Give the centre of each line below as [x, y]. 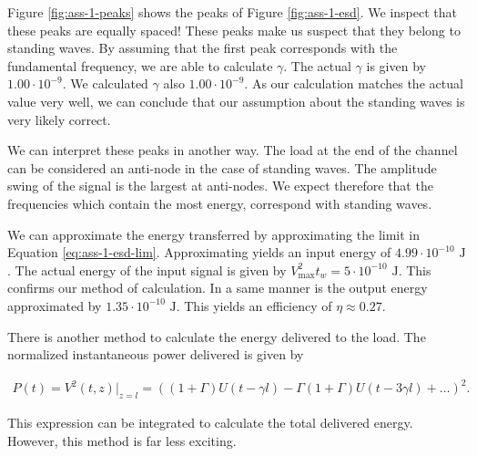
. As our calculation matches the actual [354, 83]
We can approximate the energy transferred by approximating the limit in [214, 234]
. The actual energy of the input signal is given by [147, 269]
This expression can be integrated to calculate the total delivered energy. [210, 423]
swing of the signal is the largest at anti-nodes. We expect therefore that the [220, 186]
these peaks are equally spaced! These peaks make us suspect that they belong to [234, 30]
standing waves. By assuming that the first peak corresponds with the [203, 48]
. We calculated [105, 83]
